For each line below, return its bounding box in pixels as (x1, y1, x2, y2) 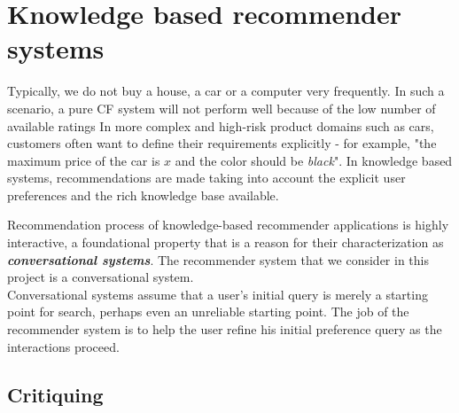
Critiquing (7, 380, 104, 408)
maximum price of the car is (7, 151, 160, 169)
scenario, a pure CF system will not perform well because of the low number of (7, 98, 436, 117)
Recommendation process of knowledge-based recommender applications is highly (7, 215, 449, 234)
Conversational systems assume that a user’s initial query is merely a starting (7, 284, 428, 303)
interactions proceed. (7, 337, 120, 355)
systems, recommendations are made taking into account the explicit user (7, 168, 406, 187)
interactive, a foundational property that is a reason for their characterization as (7, 233, 444, 252)
